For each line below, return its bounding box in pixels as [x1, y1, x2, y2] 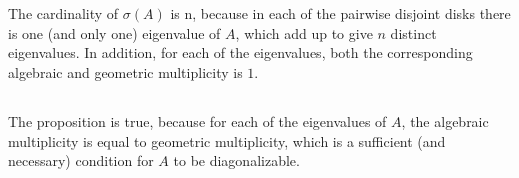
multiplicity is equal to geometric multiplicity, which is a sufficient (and [8, 130, 446, 151]
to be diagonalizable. [173, 150, 300, 171]
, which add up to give [235, 22, 373, 43]
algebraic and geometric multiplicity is [8, 61, 243, 82]
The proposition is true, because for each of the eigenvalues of [8, 110, 387, 131]
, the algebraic [401, 110, 489, 131]
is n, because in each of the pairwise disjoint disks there [170, 3, 511, 24]
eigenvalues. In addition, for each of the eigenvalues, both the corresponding [8, 42, 473, 63]
